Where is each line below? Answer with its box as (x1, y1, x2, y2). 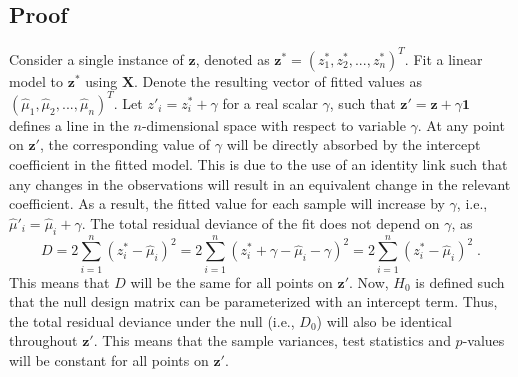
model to (9, 70, 64, 91)
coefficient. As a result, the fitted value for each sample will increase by (9, 193, 445, 214)
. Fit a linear (404, 48, 483, 69)
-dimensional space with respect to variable (141, 114, 406, 135)
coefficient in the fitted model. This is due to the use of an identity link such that (9, 153, 508, 174)
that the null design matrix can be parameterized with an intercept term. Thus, (9, 291, 498, 312)
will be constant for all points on (9, 350, 209, 371)
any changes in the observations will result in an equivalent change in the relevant (9, 173, 511, 194)
